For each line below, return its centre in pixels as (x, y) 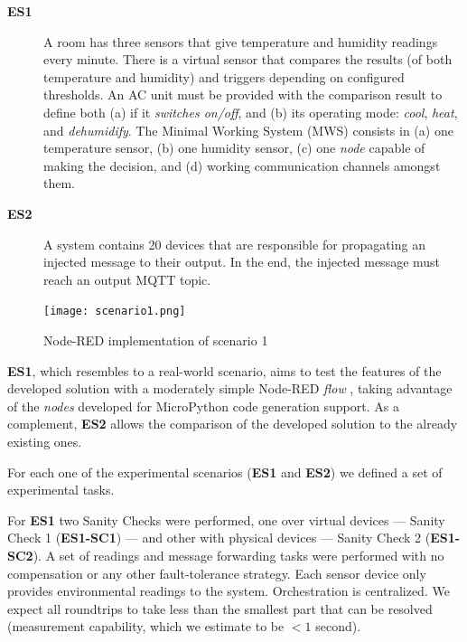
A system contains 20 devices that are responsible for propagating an (234, 244)
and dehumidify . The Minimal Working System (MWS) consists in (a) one (248, 130)
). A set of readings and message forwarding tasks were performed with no (238, 555)
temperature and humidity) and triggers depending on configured (224, 76)
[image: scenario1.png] (115, 312)
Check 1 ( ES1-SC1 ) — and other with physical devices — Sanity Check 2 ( (219, 538)
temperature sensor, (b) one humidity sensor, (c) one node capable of (234, 148)
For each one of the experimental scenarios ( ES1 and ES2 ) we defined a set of (225, 472)
